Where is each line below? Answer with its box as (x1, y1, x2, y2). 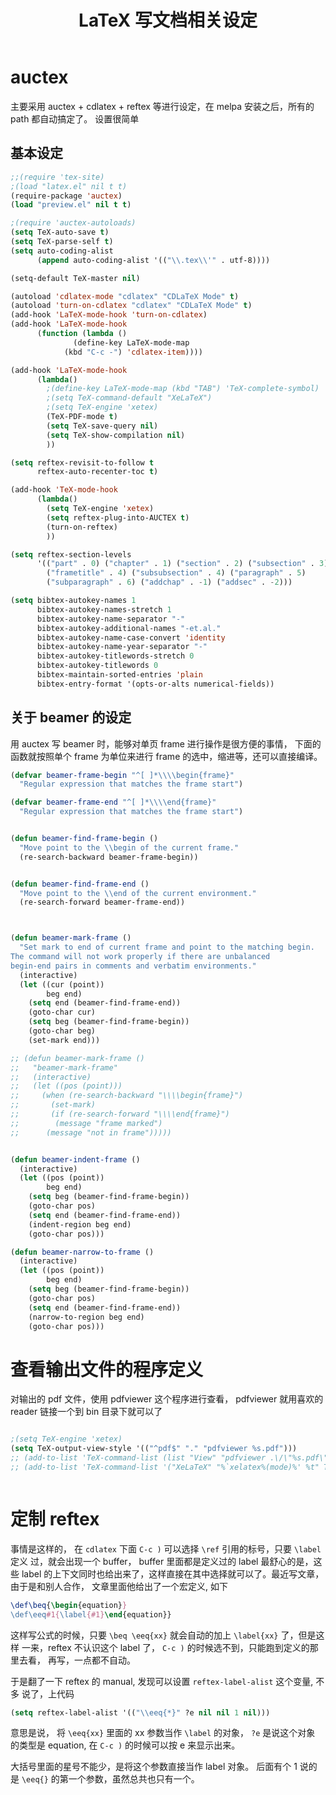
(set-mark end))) (28, 1035, 101, 1045)
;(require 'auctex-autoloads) (10, 218, 137, 228)
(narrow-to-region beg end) (28, 1312, 145, 1322)
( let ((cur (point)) (19, 979, 105, 990)
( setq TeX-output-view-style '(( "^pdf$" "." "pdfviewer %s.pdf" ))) (10, 1444, 298, 1454)
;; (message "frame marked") (10, 1118, 163, 1128)
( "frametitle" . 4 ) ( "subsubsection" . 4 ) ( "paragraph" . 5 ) (46, 568, 307, 578)
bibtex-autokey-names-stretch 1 (36, 604, 172, 615)
